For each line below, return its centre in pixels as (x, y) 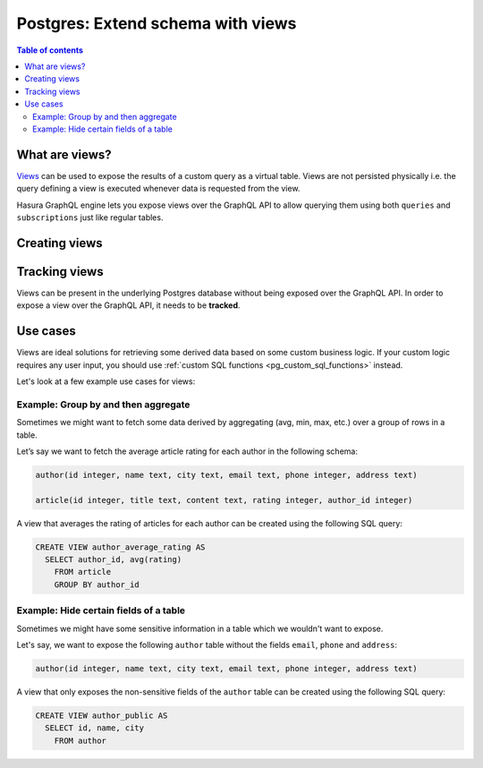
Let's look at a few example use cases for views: (106, 381)
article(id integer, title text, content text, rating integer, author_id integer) (224, 500)
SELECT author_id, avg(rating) (114, 560)
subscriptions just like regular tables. (90, 217)
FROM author (80, 740)
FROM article (83, 572)
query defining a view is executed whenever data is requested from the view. (158, 189)
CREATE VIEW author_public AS (102, 715)
